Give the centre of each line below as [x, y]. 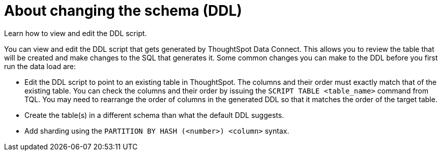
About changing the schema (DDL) [123, 11]
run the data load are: [40, 66]
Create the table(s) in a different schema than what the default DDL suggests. [154, 115]
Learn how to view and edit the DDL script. [76, 33]
